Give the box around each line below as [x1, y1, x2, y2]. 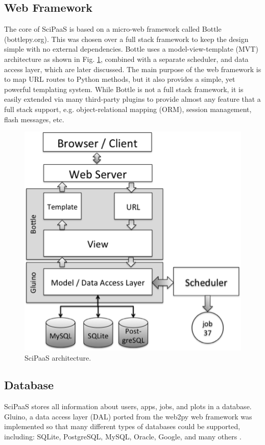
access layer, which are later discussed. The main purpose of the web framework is [4, 63, 261, 74]
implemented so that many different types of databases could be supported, [4, 421, 240, 432]
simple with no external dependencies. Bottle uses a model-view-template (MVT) [4, 43, 258, 54]
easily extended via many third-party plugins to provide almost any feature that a [4, 94, 261, 104]
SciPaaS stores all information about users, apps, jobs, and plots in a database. [4, 401, 252, 412]
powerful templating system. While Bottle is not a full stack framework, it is [4, 83, 244, 94]
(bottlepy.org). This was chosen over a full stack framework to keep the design [4, 33, 249, 44]
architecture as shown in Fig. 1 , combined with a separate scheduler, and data [4, 53, 249, 64]
